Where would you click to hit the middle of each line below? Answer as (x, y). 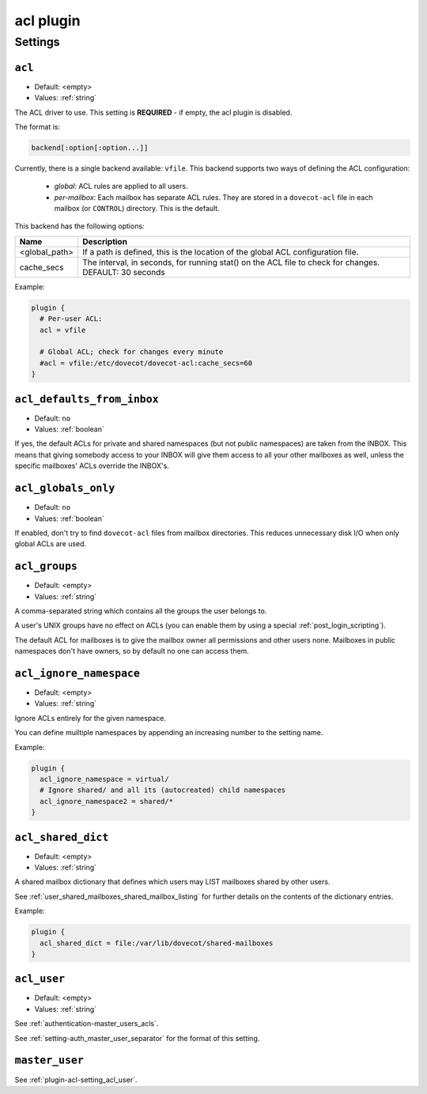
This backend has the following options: (80, 226)
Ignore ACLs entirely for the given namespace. (90, 718)
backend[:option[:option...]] (90, 147)
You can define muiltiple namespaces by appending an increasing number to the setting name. (169, 733)
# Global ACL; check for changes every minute (132, 352)
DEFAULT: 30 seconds (123, 272)
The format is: (38, 126)
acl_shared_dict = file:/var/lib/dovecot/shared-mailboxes (157, 943)
